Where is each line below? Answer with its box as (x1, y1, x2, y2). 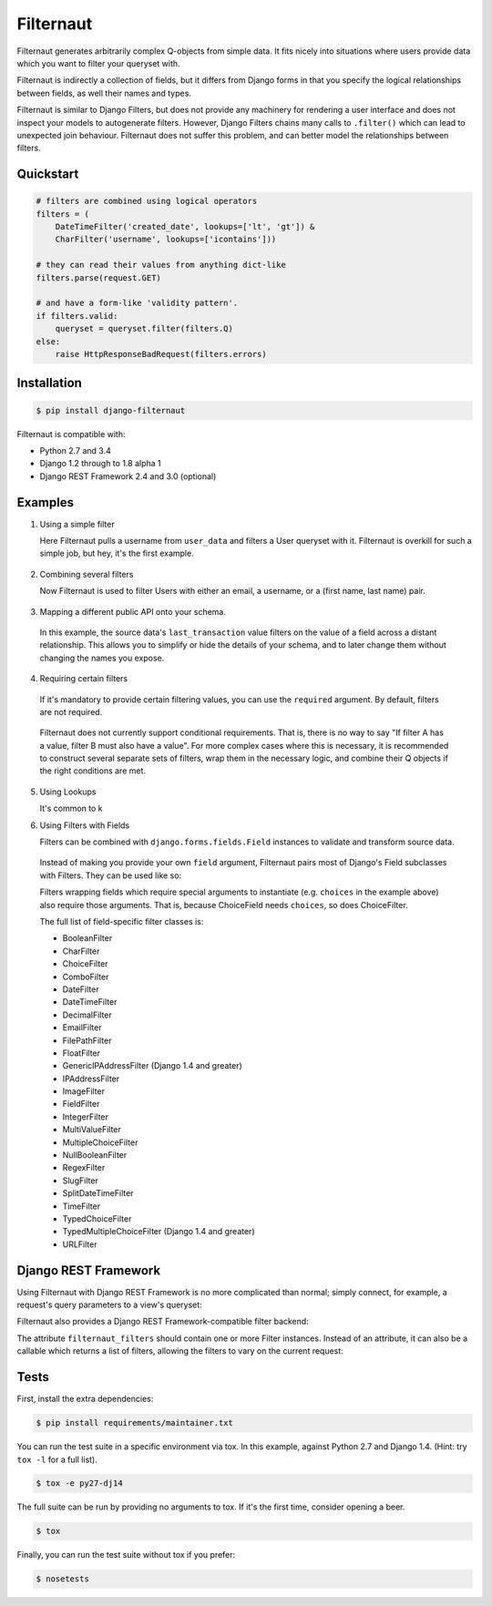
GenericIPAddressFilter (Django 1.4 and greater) (62, 1060, 243, 1071)
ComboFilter (62, 971, 109, 982)
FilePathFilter (62, 1035, 112, 1046)
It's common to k (39, 803, 104, 814)
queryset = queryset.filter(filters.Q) (55, 323, 234, 334)
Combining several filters (39, 568, 134, 579)
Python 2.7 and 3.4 (39, 445, 111, 455)
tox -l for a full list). (16, 1454, 97, 1465)
